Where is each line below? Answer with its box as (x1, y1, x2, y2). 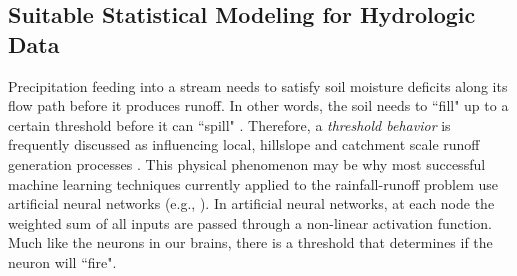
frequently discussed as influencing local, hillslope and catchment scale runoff (8, 134, 480, 155)
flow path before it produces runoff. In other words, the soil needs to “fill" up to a (8, 95, 509, 116)
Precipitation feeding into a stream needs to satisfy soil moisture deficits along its (8, 75, 508, 96)
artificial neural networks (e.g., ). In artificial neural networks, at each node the (8, 193, 495, 214)
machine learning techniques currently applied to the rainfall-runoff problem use (8, 173, 499, 194)
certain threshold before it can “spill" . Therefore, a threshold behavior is (8, 114, 451, 135)
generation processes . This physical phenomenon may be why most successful (8, 153, 486, 174)
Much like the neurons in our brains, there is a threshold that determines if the (8, 232, 493, 253)
